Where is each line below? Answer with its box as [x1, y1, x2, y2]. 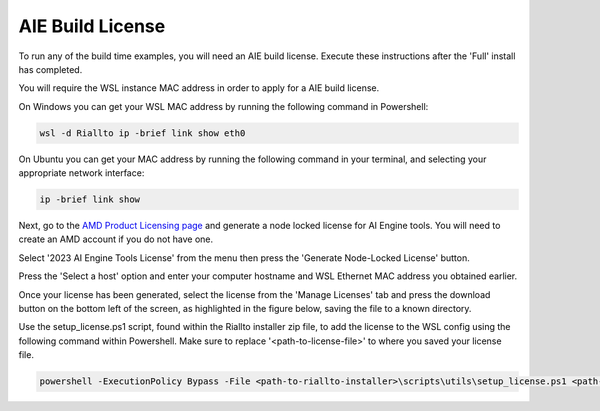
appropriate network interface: [18, 167, 145, 179]
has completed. [18, 63, 83, 75]
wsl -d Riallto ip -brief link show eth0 [39, 127, 246, 139]
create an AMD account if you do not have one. [18, 233, 214, 245]
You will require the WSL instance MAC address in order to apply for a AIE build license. [18, 82, 380, 94]
